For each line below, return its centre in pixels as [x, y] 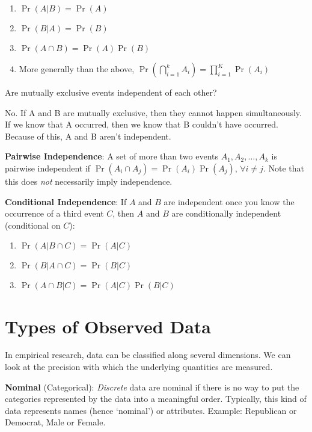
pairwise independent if [48, 168]
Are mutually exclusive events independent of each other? [111, 92]
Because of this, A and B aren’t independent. [88, 136]
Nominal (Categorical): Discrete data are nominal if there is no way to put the [152, 387]
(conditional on [33, 225]
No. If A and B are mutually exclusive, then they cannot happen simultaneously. [153, 112]
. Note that [283, 168]
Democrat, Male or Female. [55, 422]
